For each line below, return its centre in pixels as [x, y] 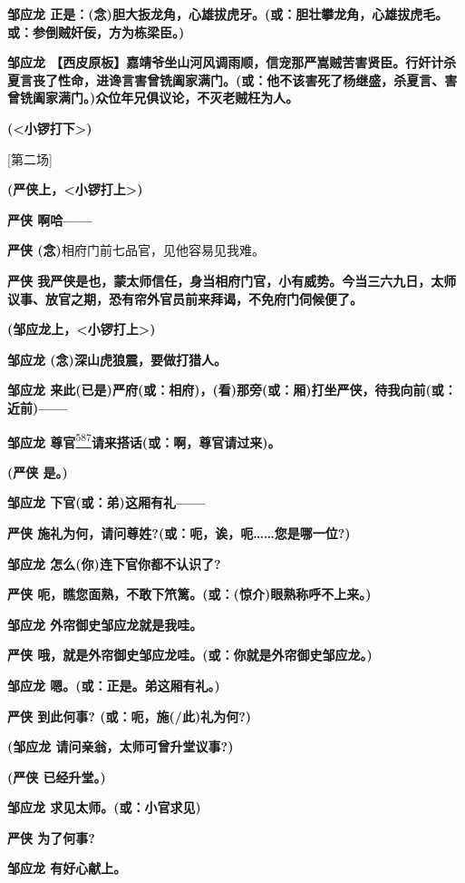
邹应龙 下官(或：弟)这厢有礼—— [107, 502]
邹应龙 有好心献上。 [67, 868]
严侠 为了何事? [51, 837]
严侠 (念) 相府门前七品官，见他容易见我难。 [136, 250]
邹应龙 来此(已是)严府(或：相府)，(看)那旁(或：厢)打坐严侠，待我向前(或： [232, 390]
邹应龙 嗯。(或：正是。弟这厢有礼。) [114, 685]
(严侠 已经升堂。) [57, 776]
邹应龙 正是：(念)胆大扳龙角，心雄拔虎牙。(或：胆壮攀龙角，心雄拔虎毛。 [228, 14]
